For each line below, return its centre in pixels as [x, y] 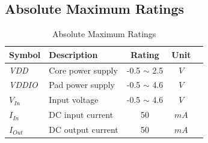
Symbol [25, 54]
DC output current [84, 130]
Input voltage [74, 100]
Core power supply [83, 70]
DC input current [81, 115]
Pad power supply [82, 85]
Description [73, 54]
